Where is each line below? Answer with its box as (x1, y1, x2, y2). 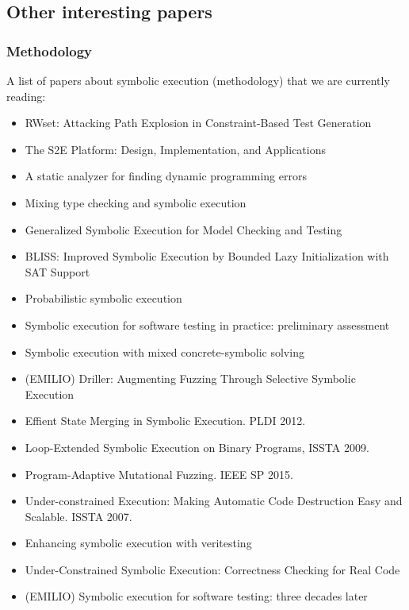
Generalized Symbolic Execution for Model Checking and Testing (25, 221, 342, 237)
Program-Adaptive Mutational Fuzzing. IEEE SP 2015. (25, 465, 293, 482)
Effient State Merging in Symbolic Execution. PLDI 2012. (25, 412, 306, 429)
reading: (6, 87, 46, 104)
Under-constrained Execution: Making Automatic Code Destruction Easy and (25, 492, 403, 509)
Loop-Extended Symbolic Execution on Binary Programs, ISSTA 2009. (25, 438, 369, 455)
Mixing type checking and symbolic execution (25, 194, 247, 210)
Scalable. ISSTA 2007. (25, 508, 132, 524)
